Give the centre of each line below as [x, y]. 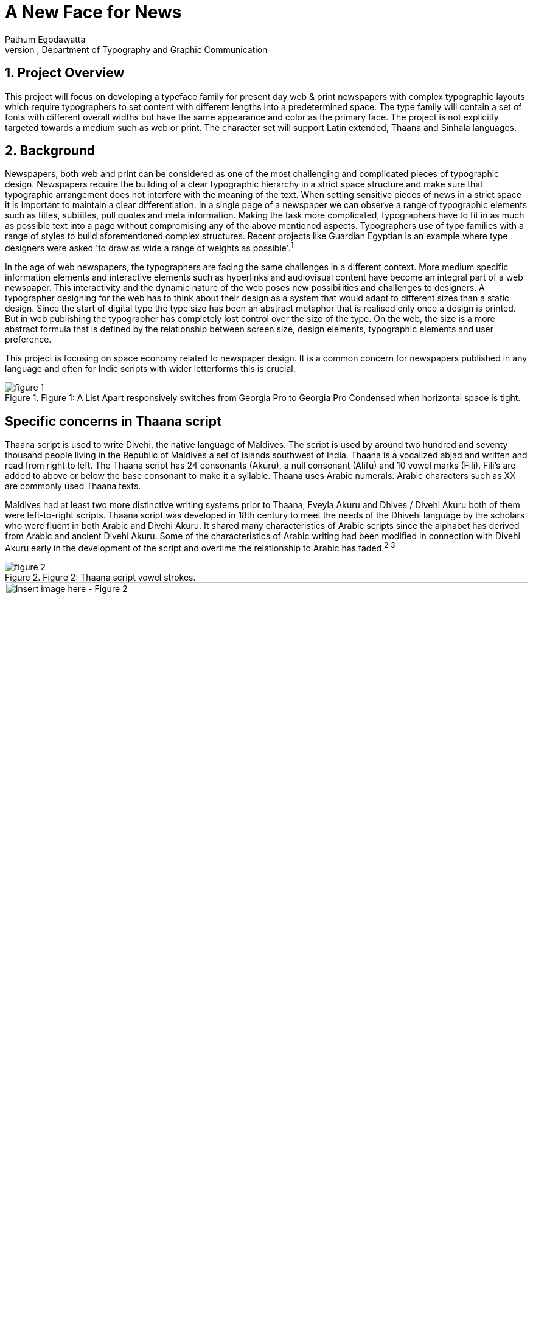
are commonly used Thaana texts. [73, 486]
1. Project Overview [65, 73]
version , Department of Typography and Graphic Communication [136, 49]
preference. [28, 340]
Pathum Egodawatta [45, 39]
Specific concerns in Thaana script [113, 421]
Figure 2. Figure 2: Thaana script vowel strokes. [100, 577]
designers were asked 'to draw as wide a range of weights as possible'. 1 [149, 247]
